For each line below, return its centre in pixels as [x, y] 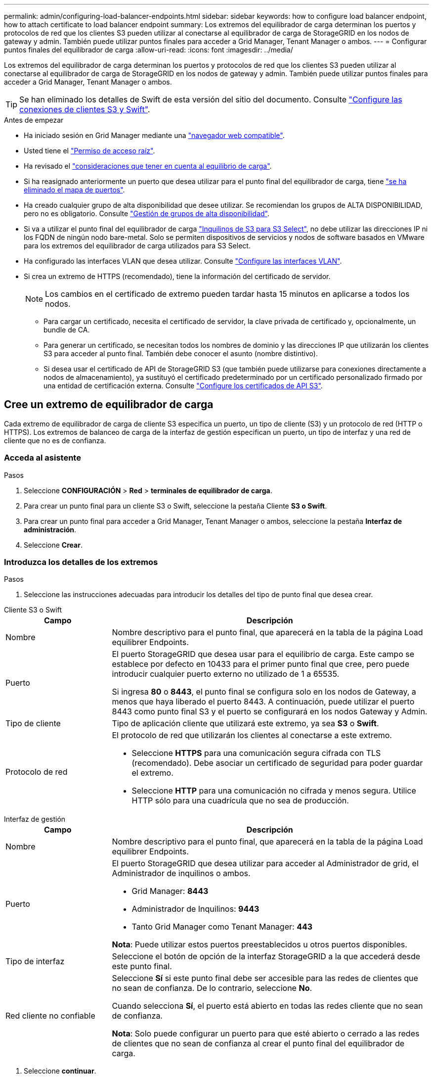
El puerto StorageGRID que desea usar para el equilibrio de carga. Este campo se [263, 654]
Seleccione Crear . [53, 545]
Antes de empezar [34, 120]
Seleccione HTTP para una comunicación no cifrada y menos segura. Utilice [274, 791]
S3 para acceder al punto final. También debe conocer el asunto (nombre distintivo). [181, 353]
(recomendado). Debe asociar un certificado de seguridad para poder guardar [277, 763]
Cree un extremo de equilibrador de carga [109, 405]
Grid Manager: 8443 [170, 891]
